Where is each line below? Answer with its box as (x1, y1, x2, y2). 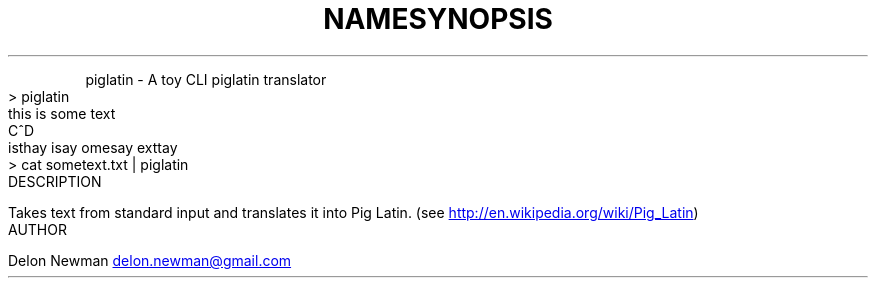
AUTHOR (8, 220, 67, 238)
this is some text (8, 104, 116, 122)
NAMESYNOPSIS (323, 2, 553, 36)
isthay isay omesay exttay (8, 138, 178, 156)
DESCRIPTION (8, 172, 102, 190)
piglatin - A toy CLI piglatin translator (85, 70, 327, 88)
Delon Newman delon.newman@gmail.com (8, 251, 292, 269)
